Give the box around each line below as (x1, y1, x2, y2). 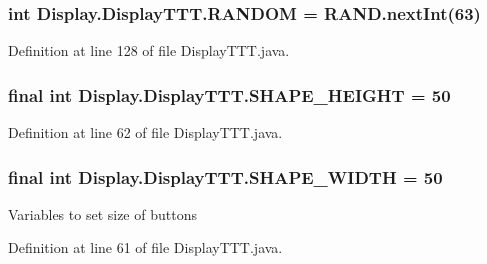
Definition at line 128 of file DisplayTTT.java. (8, 40, 290, 61)
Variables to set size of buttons (8, 203, 197, 224)
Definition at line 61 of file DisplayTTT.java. (8, 237, 283, 258)
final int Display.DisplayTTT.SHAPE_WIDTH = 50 (8, 164, 443, 189)
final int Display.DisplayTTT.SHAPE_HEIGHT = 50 (8, 82, 451, 107)
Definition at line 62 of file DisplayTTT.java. (8, 122, 283, 143)
